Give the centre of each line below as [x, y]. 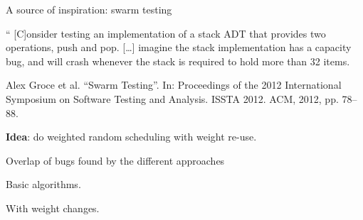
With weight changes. [53, 208]
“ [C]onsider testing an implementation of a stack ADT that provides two [166, 33]
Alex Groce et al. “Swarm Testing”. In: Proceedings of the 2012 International [174, 85]
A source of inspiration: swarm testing [89, 9]
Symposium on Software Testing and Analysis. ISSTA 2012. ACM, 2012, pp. [172, 98]
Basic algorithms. [43, 184]
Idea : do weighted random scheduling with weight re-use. [131, 137]
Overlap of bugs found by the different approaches [115, 160]
